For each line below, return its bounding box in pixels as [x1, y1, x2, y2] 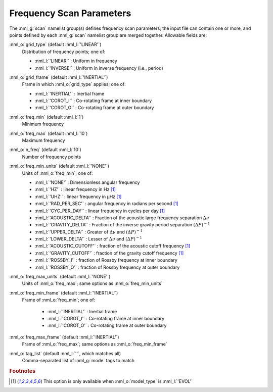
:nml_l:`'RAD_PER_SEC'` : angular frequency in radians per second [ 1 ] [34, 201, 179, 207]
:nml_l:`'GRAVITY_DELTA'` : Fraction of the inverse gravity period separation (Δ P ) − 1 [34, 221, 210, 228]
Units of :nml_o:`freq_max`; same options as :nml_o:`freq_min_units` [22, 280, 163, 286]
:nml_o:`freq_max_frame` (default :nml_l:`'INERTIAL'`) [9, 334, 119, 340]
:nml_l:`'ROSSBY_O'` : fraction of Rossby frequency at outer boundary [34, 264, 180, 270]
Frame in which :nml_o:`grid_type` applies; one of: [22, 81, 126, 87]
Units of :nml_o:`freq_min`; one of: [22, 170, 93, 176]
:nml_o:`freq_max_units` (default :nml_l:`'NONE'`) [9, 273, 111, 280]
